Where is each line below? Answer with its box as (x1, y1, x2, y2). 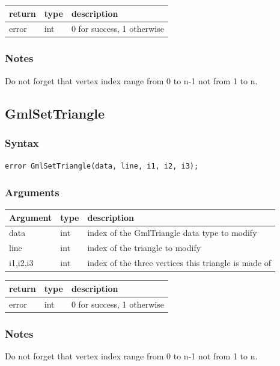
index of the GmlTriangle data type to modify (87, 226, 257, 239)
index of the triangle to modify (87, 241, 201, 254)
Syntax (5, 135, 39, 150)
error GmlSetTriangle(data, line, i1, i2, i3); (5, 162, 199, 171)
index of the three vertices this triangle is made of (87, 256, 272, 269)
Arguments (5, 184, 59, 199)
